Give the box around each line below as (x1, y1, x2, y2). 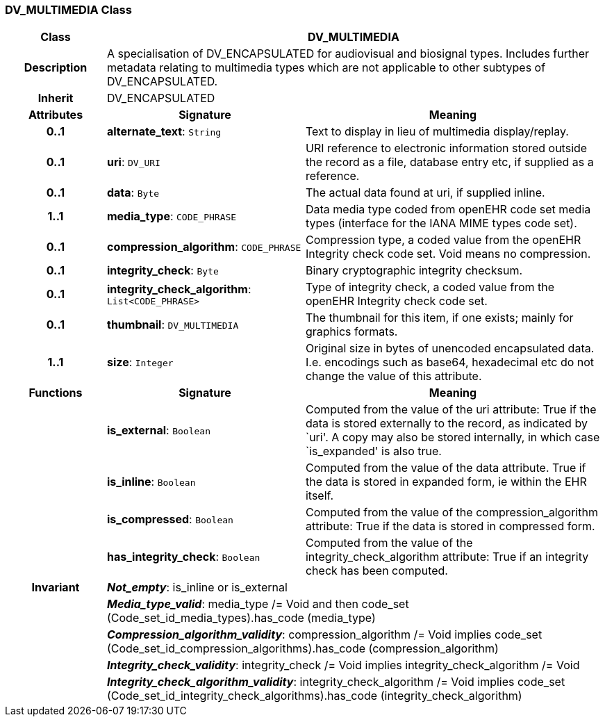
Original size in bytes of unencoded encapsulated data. (305, 341, 595, 356)
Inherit (38, 91, 74, 106)
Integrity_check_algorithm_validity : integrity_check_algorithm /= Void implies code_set (106, 675, 565, 689)
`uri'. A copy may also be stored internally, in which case (305, 430, 600, 445)
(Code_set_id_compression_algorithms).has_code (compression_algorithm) (106, 641, 499, 656)
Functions (28, 386, 83, 400)
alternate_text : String (106, 124, 222, 139)
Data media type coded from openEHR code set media (305, 202, 591, 217)
